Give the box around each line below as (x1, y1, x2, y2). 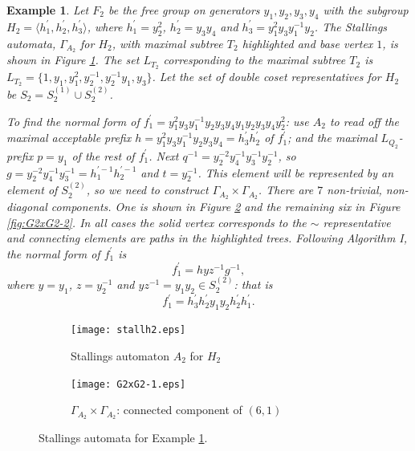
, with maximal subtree (112, 35, 223, 51)
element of (6, 181, 58, 198)
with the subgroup (323, 2, 409, 18)
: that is (234, 276, 273, 293)
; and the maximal (287, 129, 377, 146)
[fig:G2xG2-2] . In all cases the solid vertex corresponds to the (6, 213, 307, 230)
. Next (149, 147, 179, 164)
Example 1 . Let (6, 2, 89, 18)
